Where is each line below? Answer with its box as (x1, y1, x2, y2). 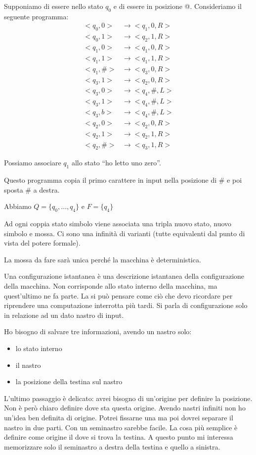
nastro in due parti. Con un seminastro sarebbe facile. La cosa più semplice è (4, 422, 238, 432)
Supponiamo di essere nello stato (4, 1, 103, 11)
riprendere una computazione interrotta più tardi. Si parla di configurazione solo (4, 300, 248, 310)
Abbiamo (4, 201, 32, 211)
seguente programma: (4, 11, 69, 21)
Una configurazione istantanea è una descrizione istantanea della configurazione (4, 271, 245, 281)
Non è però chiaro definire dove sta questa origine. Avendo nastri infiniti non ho (4, 403, 246, 413)
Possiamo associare (4, 157, 61, 168)
